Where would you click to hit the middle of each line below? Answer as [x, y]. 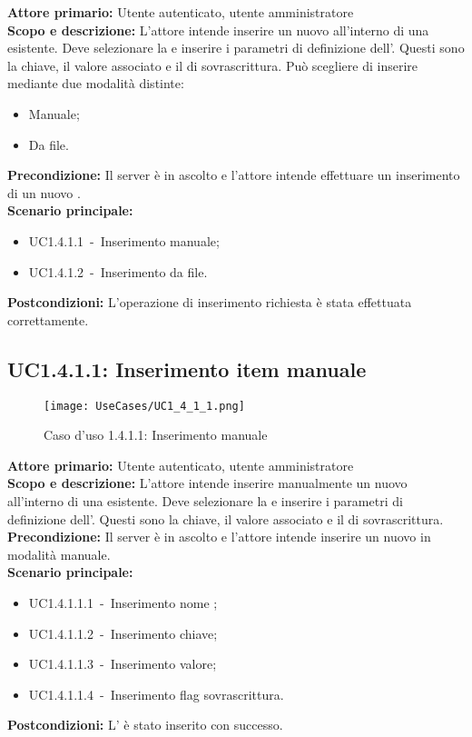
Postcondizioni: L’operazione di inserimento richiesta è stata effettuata [210, 302]
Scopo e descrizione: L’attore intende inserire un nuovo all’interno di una [218, 30]
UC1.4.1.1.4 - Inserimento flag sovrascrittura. [156, 694]
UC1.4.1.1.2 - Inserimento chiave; [123, 633]
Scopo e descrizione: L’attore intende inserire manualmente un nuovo [207, 483]
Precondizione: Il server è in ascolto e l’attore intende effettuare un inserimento [234, 175]
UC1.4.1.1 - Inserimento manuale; [124, 240]
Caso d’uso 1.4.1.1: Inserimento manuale [156, 435]
